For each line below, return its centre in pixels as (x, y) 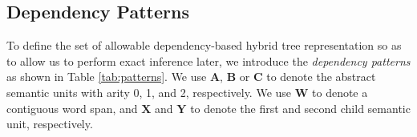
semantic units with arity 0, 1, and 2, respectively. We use (149, 92)
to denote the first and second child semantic (300, 108)
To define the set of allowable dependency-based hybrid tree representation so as (204, 45)
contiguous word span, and (72, 108)
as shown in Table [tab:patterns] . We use (107, 77)
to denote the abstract (321, 77)
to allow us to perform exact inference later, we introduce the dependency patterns (208, 60)
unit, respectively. (50, 124)
